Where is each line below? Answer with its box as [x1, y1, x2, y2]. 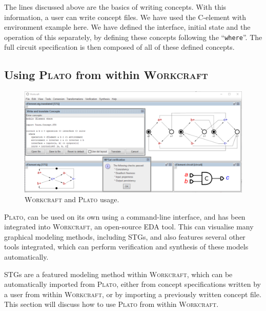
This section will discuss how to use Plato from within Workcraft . [4, 299, 219, 309]
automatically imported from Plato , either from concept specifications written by [4, 279, 261, 289]
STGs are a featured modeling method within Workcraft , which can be [4, 268, 233, 279]
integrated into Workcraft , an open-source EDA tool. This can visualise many [4, 221, 254, 232]
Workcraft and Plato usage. [25, 194, 119, 205]
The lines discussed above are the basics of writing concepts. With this [4, 2, 227, 12]
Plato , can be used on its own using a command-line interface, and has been [4, 211, 245, 222]
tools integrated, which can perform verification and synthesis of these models [4, 241, 249, 252]
